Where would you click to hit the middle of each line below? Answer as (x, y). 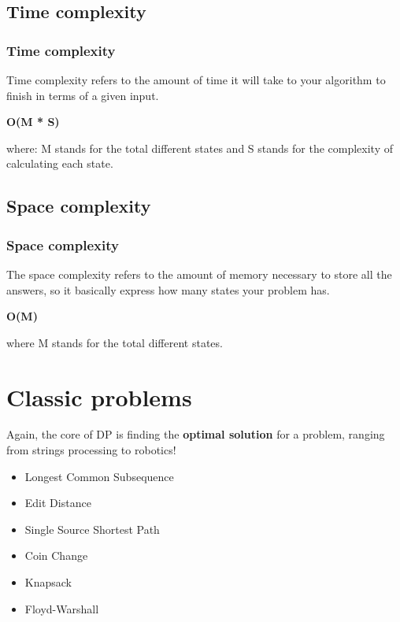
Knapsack (48, 582)
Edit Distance (58, 503)
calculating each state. (60, 163)
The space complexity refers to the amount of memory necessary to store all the (199, 274)
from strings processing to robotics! (91, 450)
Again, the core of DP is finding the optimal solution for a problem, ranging (196, 434)
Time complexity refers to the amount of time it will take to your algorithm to (196, 80)
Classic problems (99, 396)
